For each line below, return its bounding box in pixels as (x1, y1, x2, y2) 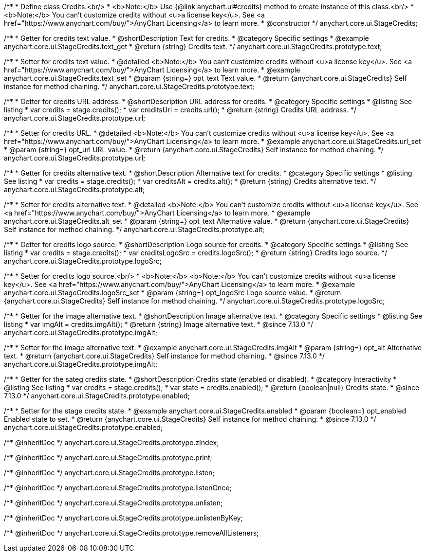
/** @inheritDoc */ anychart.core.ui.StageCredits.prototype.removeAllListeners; (4, 529, 259, 537)
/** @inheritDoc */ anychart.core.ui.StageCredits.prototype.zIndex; (4, 438, 219, 447)
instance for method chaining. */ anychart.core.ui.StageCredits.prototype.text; (4, 82, 255, 90)
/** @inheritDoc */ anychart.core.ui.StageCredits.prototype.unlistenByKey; (4, 514, 243, 522)
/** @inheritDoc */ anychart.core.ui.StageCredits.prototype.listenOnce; (4, 484, 232, 492)
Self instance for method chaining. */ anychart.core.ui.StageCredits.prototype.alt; (4, 225, 265, 233)
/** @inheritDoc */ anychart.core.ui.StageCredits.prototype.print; (4, 453, 212, 462)
